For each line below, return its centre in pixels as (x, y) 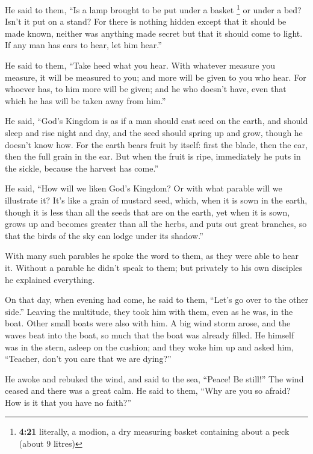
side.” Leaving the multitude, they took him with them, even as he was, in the (149, 311)
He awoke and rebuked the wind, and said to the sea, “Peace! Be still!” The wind (154, 378)
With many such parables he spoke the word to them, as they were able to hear (152, 256)
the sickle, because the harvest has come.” (82, 168)
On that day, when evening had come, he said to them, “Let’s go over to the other (156, 300)
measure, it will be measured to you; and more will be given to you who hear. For (156, 77)
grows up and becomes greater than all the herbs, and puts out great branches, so (156, 224)
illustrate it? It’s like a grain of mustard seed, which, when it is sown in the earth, (156, 200)
